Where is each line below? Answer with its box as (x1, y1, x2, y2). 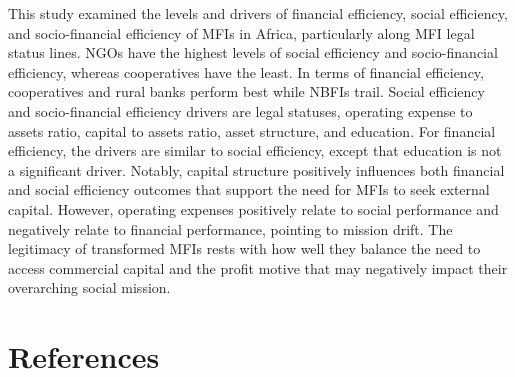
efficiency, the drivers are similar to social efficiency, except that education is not (8, 140, 502, 161)
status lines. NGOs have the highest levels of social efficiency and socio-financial (8, 42, 498, 63)
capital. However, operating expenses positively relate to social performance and (8, 198, 499, 219)
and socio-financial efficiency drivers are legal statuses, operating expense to (8, 100, 473, 121)
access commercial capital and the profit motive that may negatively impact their (8, 257, 508, 278)
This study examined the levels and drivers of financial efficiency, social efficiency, (8, 3, 508, 23)
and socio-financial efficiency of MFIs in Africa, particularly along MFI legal (8, 22, 475, 43)
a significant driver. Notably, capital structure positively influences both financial (8, 159, 505, 180)
